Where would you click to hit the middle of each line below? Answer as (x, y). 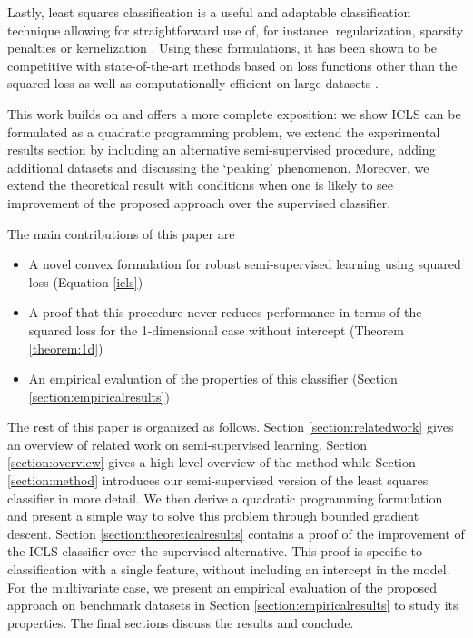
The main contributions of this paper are (121, 233)
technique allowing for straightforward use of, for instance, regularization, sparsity (236, 30)
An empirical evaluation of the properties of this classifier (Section (213, 379)
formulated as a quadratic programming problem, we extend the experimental (224, 131)
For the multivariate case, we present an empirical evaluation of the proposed (222, 587)
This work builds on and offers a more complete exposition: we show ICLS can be (234, 113)
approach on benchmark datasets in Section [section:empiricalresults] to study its (233, 605)
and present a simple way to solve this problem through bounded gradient (213, 516)
